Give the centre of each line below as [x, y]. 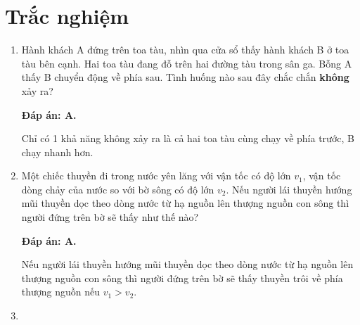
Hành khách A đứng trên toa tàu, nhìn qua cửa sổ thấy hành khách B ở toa [185, 50]
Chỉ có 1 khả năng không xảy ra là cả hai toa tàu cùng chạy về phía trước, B [188, 138]
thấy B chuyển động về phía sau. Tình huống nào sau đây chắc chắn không [185, 77]
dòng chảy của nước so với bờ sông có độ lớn [118, 189]
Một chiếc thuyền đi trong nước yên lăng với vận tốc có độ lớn [156, 176]
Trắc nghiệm [67, 16]
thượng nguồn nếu [61, 292]
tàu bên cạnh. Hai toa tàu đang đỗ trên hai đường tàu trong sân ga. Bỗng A [187, 63]
